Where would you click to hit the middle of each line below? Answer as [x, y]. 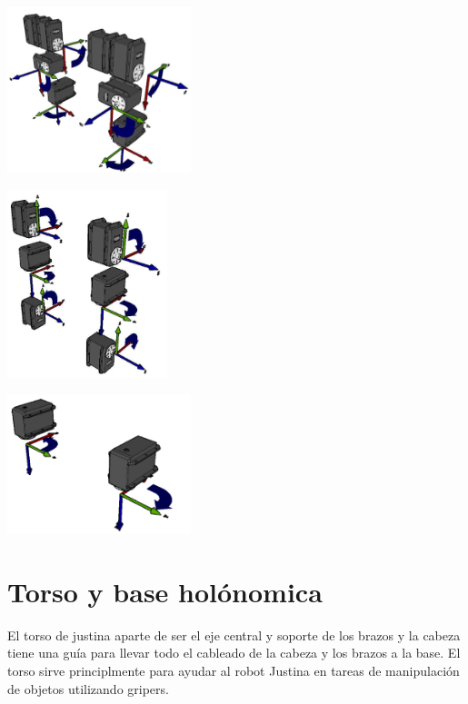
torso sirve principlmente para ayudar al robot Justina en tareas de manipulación [234, 671]
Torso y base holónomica [165, 591]
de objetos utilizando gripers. [88, 688]
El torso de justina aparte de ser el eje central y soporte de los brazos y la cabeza [234, 635]
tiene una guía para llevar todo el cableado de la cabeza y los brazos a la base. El [234, 653]
